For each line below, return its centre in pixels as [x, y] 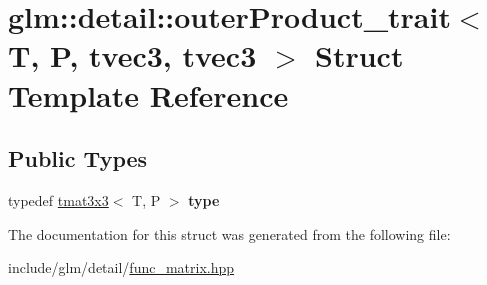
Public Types [78, 158]
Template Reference [148, 94]
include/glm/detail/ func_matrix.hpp [121, 267]
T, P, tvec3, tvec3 [132, 55]
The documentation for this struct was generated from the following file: [229, 233]
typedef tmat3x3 [58, 199]
